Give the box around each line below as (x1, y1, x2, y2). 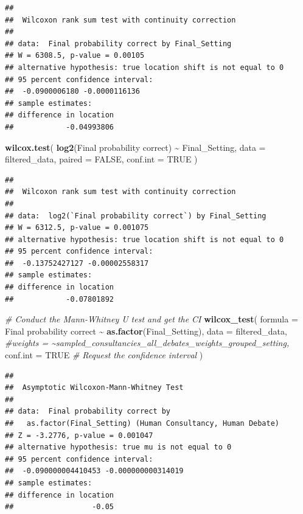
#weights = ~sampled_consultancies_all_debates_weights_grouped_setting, (5, 336, 290, 349)
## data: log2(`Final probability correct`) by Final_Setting (5, 211, 266, 220)
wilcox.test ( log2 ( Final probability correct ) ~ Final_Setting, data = (5, 141, 266, 153)
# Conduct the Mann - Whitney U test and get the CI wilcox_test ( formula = (5, 313, 298, 325)
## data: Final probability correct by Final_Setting (5, 39, 232, 48)
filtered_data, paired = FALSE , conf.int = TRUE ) (5, 153, 198, 165)
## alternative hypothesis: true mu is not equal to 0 (5, 443, 232, 452)
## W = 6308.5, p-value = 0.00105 (5, 51, 145, 60)
